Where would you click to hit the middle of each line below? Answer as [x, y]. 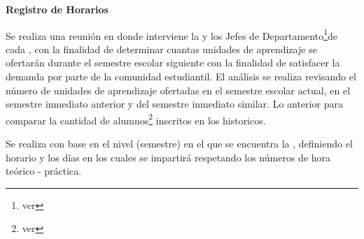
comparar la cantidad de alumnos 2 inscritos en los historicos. [136, 119]
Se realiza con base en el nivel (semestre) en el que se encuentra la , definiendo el [179, 144]
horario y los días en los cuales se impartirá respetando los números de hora [168, 157]
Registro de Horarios [57, 9]
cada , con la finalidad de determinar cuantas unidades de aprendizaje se [161, 49]
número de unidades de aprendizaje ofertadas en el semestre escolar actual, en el [178, 90]
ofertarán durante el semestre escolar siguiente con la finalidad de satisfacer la [173, 63]
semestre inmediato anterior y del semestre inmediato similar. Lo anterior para [174, 104]
